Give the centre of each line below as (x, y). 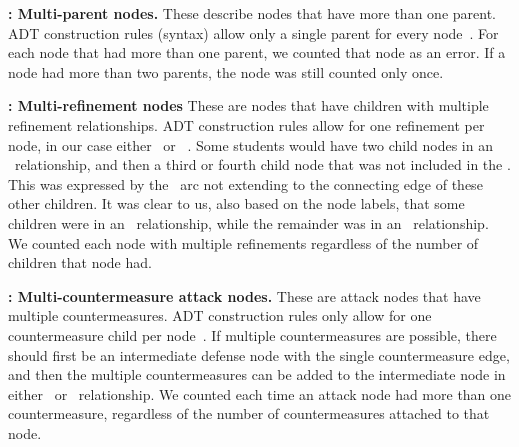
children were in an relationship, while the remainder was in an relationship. (248, 222)
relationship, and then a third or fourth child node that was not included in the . (262, 164)
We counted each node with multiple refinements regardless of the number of (243, 242)
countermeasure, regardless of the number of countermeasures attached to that (249, 413)
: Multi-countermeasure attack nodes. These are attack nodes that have (244, 295)
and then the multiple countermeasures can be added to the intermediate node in (257, 374)
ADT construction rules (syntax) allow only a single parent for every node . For (253, 32)
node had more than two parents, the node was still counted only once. (226, 71)
